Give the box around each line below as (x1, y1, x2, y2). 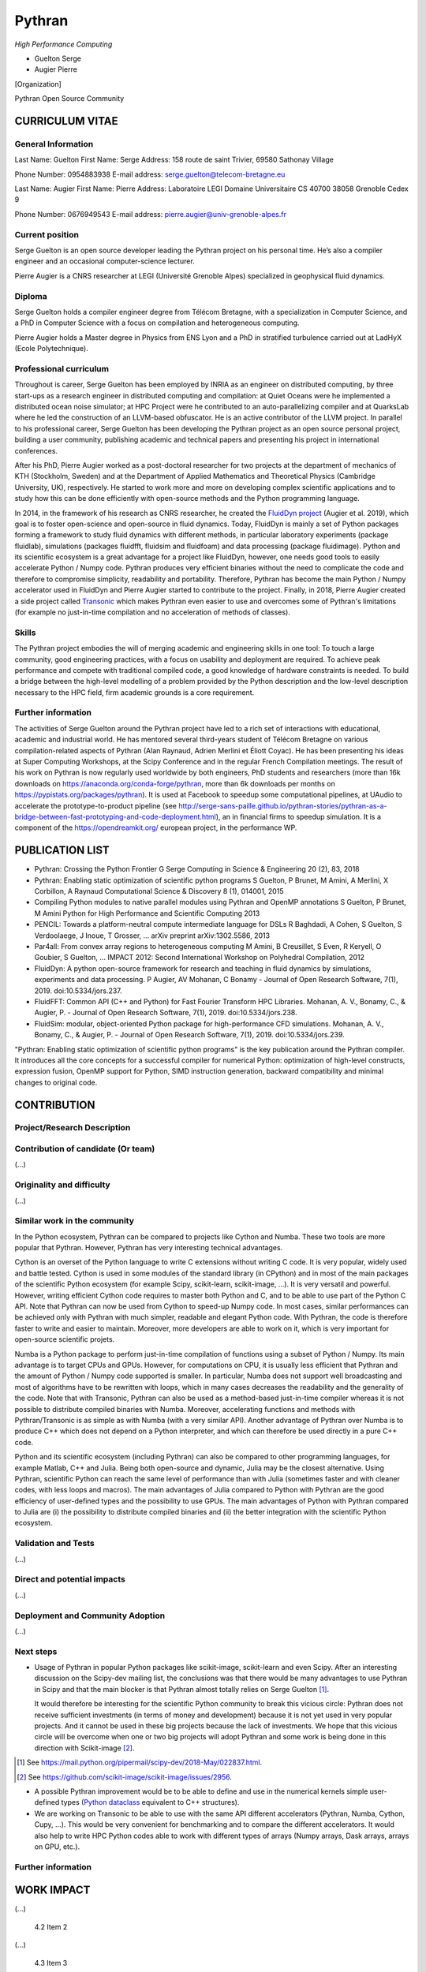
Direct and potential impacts (14, 1574, 125, 1585)
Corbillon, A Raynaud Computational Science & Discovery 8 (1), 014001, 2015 (34, 887, 284, 896)
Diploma (14, 290, 47, 301)
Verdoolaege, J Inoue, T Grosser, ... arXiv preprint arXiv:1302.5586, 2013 (34, 931, 271, 940)
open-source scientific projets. (14, 1335, 115, 1344)
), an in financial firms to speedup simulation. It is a (215, 812, 382, 821)
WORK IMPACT (14, 1884, 91, 1897)
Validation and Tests (14, 1538, 95, 1549)
